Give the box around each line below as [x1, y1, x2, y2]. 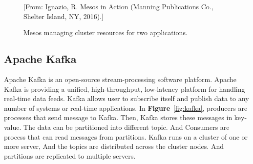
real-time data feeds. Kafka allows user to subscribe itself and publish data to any [4, 93, 249, 103]
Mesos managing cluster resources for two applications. [23, 27, 188, 38]
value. [4, 122, 21, 132]
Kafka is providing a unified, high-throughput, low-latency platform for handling [4, 83, 245, 94]
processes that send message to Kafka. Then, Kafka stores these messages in [4, 112, 232, 123]
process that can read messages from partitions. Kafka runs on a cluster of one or [4, 131, 248, 142]
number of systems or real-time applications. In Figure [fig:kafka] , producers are [4, 102, 248, 113]
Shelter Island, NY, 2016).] [23, 11, 104, 21]
